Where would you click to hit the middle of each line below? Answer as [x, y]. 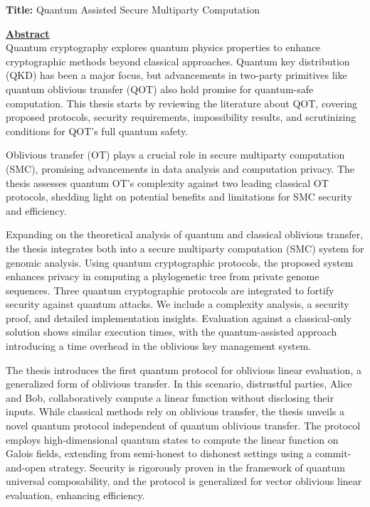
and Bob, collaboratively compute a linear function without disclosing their [170, 397]
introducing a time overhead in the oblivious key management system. [159, 346]
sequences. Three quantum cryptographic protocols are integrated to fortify [170, 290]
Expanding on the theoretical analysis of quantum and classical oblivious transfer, [185, 234]
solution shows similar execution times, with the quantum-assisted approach [171, 332]
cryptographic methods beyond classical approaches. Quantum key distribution [178, 61]
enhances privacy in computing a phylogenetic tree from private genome [163, 276]
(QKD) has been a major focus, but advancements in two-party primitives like [176, 75]
